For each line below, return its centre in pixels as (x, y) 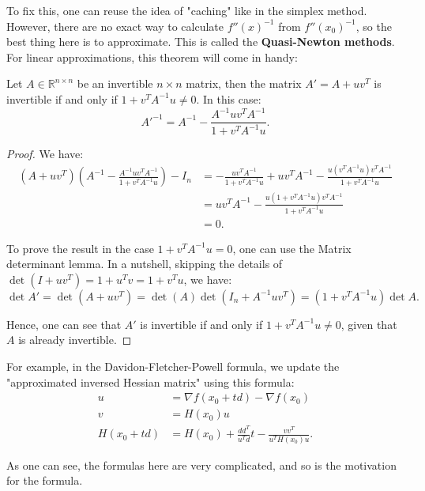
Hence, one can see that (64, 324)
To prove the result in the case (80, 248)
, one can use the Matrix (292, 248)
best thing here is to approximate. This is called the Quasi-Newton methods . (201, 42)
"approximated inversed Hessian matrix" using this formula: (150, 381)
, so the (374, 26)
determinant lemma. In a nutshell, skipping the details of (145, 264)
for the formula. (45, 480)
